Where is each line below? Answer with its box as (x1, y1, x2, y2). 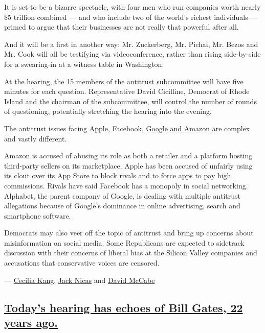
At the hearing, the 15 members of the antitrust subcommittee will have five (4, 76, 244, 86)
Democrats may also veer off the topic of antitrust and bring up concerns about (4, 227, 254, 238)
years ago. (4, 315, 58, 330)
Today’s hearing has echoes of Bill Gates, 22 (4, 299, 243, 315)
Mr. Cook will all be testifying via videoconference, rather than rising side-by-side (4, 49, 261, 59)
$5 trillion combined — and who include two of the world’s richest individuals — (4, 11, 258, 22)
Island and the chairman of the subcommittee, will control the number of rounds (4, 96, 257, 106)
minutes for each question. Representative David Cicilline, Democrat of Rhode (4, 86, 250, 97)
